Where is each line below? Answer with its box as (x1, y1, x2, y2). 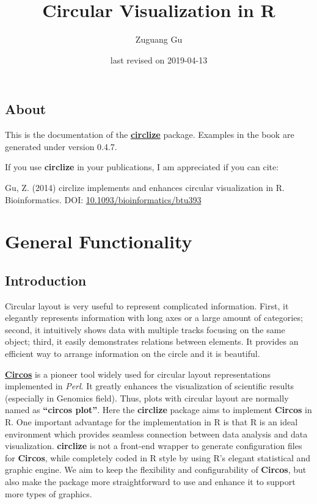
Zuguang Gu (135, 33, 183, 46)
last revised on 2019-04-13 (110, 53, 208, 66)
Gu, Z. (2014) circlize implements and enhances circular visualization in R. (5, 181, 285, 193)
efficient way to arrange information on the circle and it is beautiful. (5, 347, 260, 360)
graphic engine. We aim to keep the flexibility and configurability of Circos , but (5, 463, 307, 476)
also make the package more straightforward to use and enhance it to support (5, 475, 296, 488)
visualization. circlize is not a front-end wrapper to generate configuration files (5, 439, 302, 452)
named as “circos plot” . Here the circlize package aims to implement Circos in (5, 403, 312, 416)
